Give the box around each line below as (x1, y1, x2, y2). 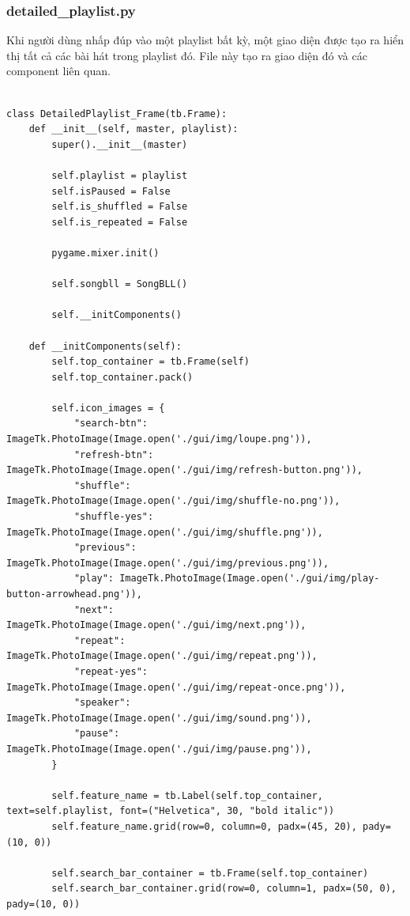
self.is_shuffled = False (51, 201, 188, 213)
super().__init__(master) (51, 138, 188, 150)
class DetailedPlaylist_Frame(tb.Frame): (6, 108, 228, 119)
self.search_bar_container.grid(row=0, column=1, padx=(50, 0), (51, 883, 397, 895)
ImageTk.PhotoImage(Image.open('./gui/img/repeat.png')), (6, 650, 318, 662)
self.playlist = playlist (51, 169, 188, 181)
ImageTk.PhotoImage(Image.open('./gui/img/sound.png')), (6, 712, 312, 724)
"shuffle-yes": (73, 511, 154, 523)
